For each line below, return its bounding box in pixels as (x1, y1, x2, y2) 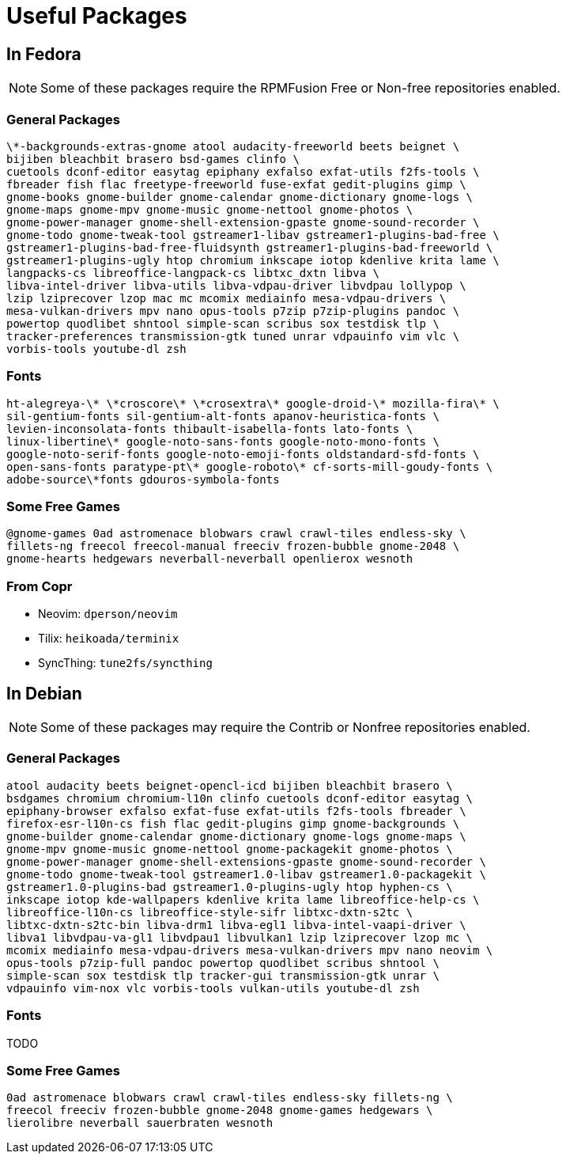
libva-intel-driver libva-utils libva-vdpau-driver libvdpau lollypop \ (6, 279, 466, 292)
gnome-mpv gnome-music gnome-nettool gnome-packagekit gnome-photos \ (6, 842, 453, 855)
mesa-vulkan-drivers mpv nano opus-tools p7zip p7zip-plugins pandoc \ (6, 304, 460, 317)
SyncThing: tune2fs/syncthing (38, 656, 213, 670)
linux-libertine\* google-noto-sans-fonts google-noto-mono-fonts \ (6, 434, 440, 448)
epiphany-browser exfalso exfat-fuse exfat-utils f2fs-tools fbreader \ (6, 804, 466, 817)
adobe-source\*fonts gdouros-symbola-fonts (6, 472, 280, 486)
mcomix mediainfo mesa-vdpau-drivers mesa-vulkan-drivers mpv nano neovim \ (6, 943, 493, 957)
